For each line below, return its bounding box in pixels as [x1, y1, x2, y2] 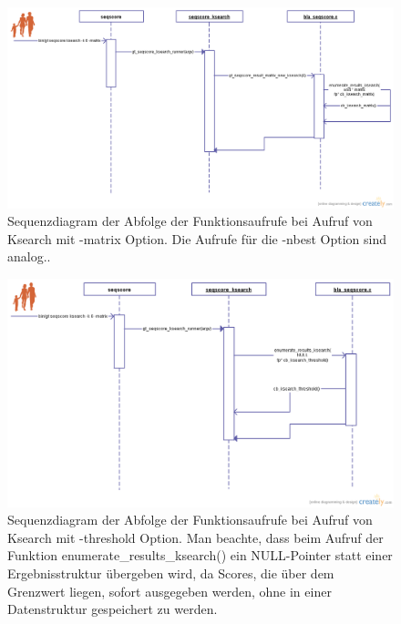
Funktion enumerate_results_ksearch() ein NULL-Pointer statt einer [7, 546, 393, 565]
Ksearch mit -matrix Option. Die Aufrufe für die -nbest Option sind [7, 229, 386, 248]
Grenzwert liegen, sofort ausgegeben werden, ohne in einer [7, 581, 332, 600]
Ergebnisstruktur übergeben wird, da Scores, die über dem [7, 563, 334, 582]
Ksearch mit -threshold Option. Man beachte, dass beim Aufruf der [7, 527, 384, 547]
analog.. [7, 247, 51, 266]
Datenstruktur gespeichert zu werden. [7, 599, 218, 619]
